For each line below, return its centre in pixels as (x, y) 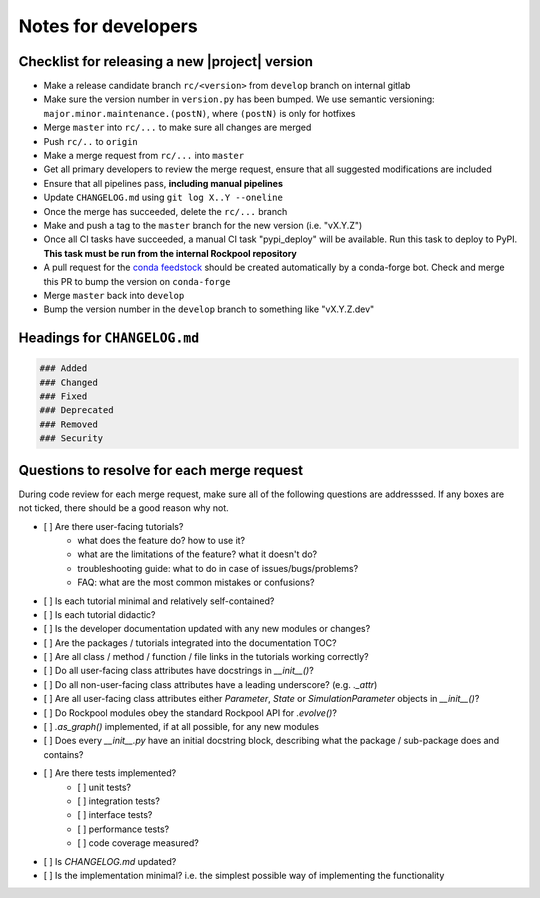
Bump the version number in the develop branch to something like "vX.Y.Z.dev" (209, 309)
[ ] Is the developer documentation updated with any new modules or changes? (207, 629)
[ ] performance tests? (123, 829)
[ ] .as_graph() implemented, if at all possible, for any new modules (181, 727)
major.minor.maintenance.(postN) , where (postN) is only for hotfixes (199, 113)
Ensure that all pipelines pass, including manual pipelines (163, 183)
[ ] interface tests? (115, 815)
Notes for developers (108, 26)
